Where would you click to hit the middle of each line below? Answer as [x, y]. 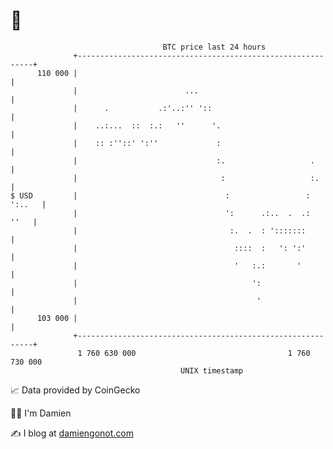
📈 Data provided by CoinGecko [75, 390]
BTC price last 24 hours [214, 47]
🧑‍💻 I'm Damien [41, 413]
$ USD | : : [160, 195]
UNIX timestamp [212, 370]
